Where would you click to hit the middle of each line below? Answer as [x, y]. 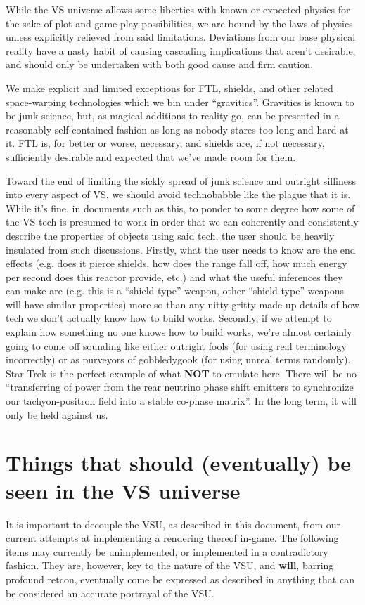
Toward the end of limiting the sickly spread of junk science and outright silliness [181, 180]
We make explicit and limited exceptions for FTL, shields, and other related [169, 87]
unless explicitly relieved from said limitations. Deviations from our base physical [181, 37]
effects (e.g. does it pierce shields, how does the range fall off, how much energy [177, 263]
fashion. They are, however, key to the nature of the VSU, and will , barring [170, 565]
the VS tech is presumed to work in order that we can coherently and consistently [182, 222]
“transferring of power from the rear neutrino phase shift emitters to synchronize [180, 387]
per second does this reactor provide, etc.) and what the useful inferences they [174, 277]
